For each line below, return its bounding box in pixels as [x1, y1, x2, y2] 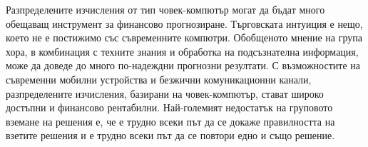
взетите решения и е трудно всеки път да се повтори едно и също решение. [6, 128, 335, 143]
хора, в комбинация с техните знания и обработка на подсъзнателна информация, [6, 44, 359, 59]
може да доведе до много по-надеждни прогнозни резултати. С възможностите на [6, 58, 360, 73]
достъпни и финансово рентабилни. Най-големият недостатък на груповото [6, 100, 333, 115]
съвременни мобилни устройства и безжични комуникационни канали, [6, 71, 312, 86]
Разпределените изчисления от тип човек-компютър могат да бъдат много [6, 2, 325, 16]
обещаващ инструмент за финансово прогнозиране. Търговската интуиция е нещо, [6, 16, 363, 31]
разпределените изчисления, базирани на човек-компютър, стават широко [6, 86, 324, 101]
